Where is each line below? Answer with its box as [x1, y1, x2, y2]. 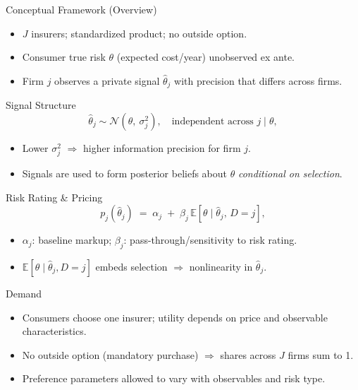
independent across [171, 116, 254, 126]
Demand [6, 285, 42, 300]
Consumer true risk [22, 49, 106, 64]
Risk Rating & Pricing [6, 189, 103, 204]
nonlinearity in [189, 259, 253, 273]
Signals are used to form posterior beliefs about [22, 165, 228, 180]
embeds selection [95, 259, 168, 273]
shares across [220, 347, 276, 362]
